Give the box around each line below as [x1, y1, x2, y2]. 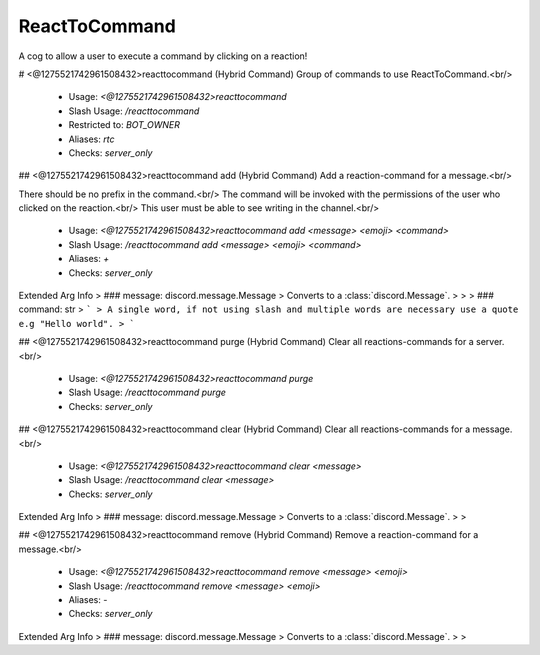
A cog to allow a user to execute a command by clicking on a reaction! [18, 50, 308, 62]
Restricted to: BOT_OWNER [68, 119, 180, 131]
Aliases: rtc [68, 133, 115, 145]
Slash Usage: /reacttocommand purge [68, 386, 227, 399]
